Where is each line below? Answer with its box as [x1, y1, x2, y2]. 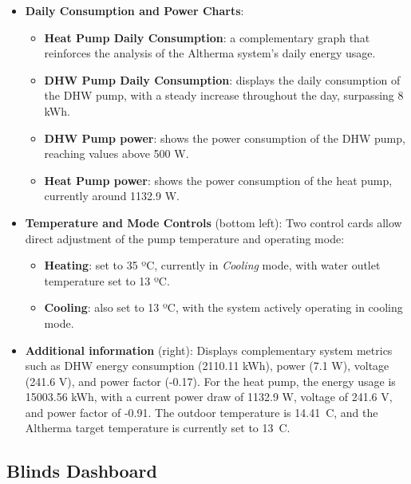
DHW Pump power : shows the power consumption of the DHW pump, [44, 129, 405, 146]
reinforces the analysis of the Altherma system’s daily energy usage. [44, 45, 376, 61]
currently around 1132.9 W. [44, 187, 180, 204]
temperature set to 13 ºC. [44, 272, 170, 289]
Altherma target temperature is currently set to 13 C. [25, 419, 290, 436]
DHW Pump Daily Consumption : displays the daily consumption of [44, 71, 401, 88]
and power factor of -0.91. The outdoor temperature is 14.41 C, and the [25, 403, 378, 420]
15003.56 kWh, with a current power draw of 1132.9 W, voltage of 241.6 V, [25, 388, 393, 405]
